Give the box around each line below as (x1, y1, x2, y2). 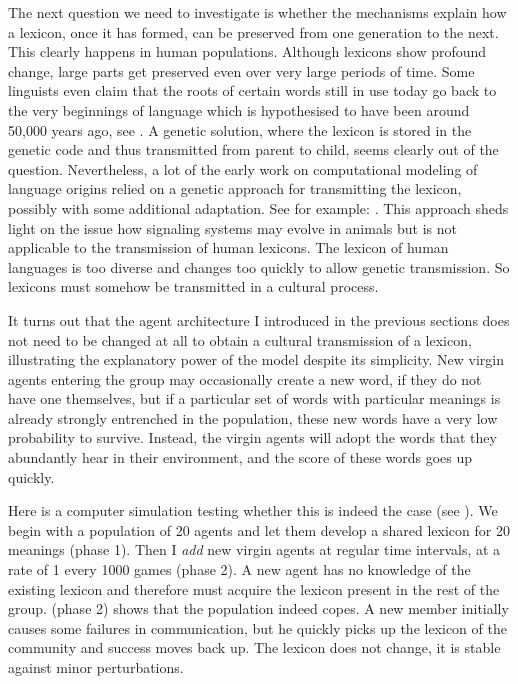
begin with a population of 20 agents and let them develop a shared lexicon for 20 (8, 519, 510, 540)
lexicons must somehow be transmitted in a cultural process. (8, 276, 379, 297)
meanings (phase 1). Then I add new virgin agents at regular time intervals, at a (8, 539, 501, 560)
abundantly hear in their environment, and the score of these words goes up (8, 447, 473, 468)
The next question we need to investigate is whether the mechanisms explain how (8, 2, 507, 22)
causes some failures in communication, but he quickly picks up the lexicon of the (8, 617, 507, 638)
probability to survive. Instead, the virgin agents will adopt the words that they (8, 427, 497, 448)
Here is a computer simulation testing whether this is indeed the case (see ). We (8, 500, 498, 521)
